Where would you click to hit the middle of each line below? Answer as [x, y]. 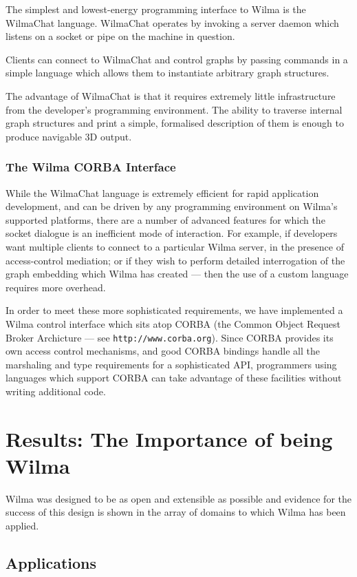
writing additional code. [56, 391]
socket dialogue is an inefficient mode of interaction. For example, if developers [172, 233]
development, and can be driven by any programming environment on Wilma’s [172, 206]
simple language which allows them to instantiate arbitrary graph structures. [167, 73]
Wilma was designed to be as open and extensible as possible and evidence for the [178, 498]
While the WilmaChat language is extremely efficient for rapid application [162, 192]
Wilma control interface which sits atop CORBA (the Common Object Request [173, 323]
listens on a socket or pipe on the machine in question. [120, 36]
